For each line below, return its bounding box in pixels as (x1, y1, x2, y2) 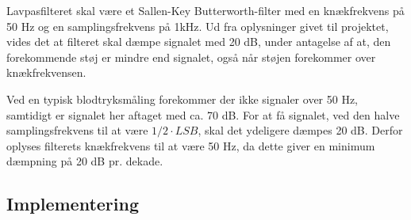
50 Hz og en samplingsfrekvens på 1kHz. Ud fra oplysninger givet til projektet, (6, 17, 389, 34)
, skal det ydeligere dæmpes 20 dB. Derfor (198, 122, 403, 138)
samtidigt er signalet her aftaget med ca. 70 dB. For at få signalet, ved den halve (6, 106, 400, 123)
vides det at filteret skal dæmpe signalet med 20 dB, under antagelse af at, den (6, 33, 391, 50)
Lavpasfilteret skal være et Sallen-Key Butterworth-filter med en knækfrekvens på (6, 2, 405, 18)
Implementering (6, 192, 139, 216)
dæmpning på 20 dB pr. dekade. (6, 153, 163, 169)
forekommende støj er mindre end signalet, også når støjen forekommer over (6, 48, 376, 65)
